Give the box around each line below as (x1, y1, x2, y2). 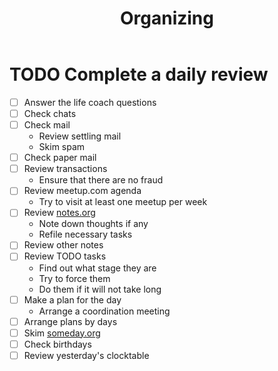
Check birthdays (23, 338, 92, 350)
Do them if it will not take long (38, 283, 162, 295)
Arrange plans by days (23, 315, 118, 327)
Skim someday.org (23, 327, 101, 339)
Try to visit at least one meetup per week (38, 196, 208, 208)
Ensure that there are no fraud (38, 174, 164, 186)
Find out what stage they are (38, 262, 157, 274)
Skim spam (38, 141, 86, 153)
